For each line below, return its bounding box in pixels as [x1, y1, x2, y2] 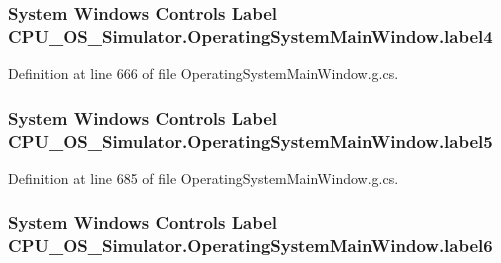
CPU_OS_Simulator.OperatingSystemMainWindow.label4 [8, 23, 493, 48]
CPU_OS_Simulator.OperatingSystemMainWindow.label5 [8, 128, 493, 153]
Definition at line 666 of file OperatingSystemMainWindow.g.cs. [8, 63, 399, 84]
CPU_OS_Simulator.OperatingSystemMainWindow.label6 [8, 233, 493, 258]
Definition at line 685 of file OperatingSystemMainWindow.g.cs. [8, 167, 399, 188]
